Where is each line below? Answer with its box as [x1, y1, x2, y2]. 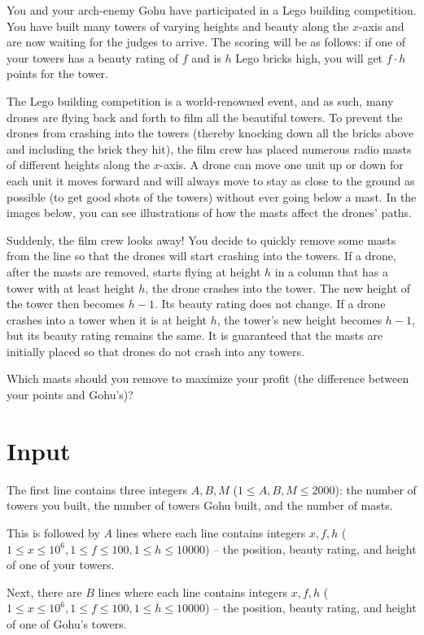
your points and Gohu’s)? [7, 386, 133, 403]
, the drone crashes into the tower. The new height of [145, 279, 411, 296]
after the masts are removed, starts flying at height [7, 263, 261, 280]
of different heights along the [7, 156, 150, 173]
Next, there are [7, 583, 82, 600]
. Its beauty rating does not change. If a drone [155, 295, 386, 312]
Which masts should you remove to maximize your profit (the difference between [7, 370, 409, 387]
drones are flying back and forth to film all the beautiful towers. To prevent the [7, 108, 403, 125]
